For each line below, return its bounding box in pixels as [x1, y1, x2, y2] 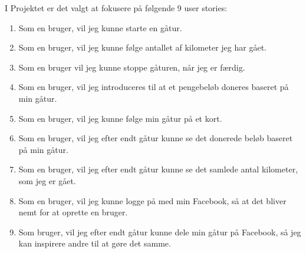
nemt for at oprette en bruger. [18, 206, 128, 218]
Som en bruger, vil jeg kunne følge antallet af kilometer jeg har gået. [18, 41, 266, 54]
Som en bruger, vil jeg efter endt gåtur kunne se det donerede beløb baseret [18, 132, 293, 144]
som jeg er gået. [18, 174, 76, 187]
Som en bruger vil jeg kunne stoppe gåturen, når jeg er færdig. [18, 61, 245, 73]
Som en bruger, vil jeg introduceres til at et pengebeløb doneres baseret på [18, 81, 289, 93]
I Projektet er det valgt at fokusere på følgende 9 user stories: [5, 2, 228, 14]
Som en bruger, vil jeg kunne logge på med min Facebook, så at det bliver [18, 194, 287, 207]
